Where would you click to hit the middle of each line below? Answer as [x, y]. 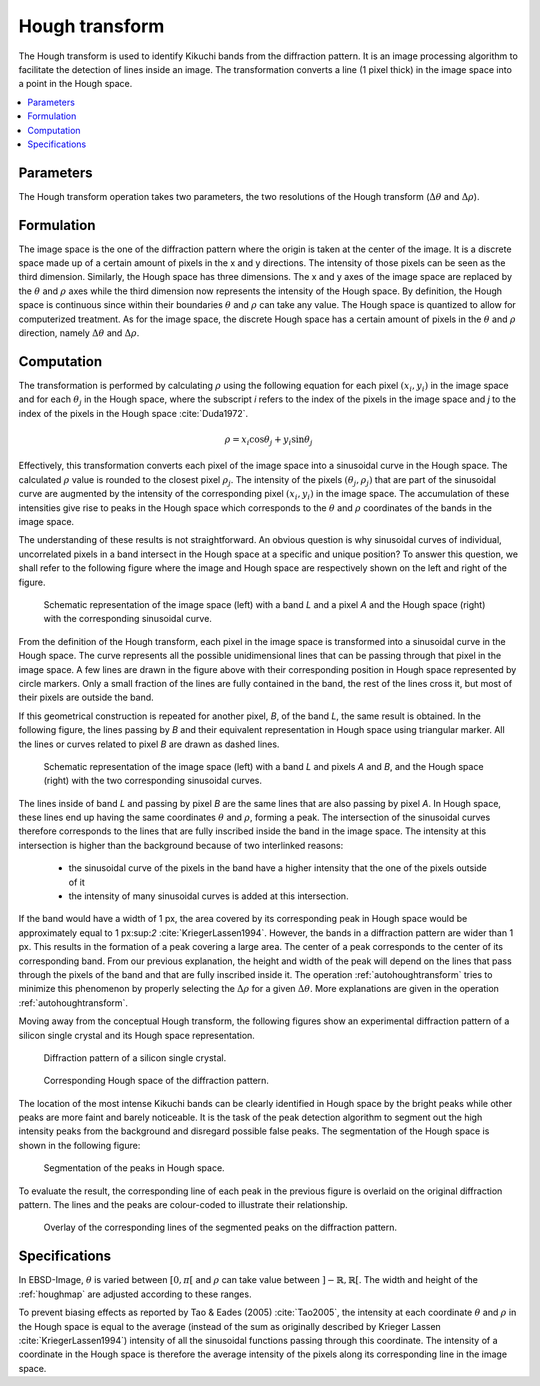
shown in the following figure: [79, 1145]
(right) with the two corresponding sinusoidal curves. [152, 781]
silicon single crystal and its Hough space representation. [136, 1035]
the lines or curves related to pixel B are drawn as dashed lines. [149, 744]
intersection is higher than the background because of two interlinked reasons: [181, 845]
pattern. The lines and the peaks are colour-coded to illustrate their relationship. [183, 1205]
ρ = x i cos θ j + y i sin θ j [269, 440]
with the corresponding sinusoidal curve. [127, 619]
